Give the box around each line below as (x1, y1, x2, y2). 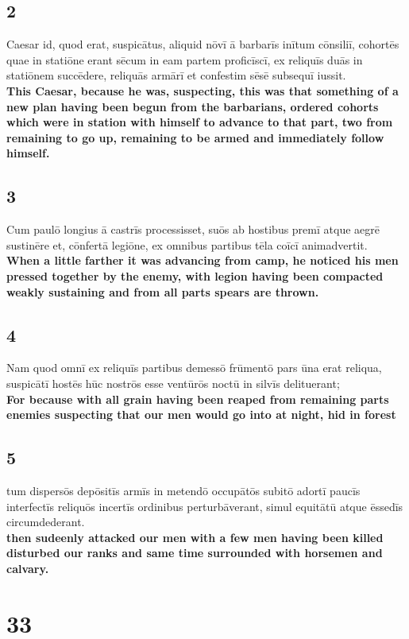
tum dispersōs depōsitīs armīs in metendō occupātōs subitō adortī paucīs (6, 482, 361, 498)
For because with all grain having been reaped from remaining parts (6, 390, 389, 407)
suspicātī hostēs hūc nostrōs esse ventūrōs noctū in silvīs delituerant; (6, 374, 340, 391)
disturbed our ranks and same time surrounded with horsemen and (6, 544, 383, 561)
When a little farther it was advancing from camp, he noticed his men (6, 252, 399, 269)
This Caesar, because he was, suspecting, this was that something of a (6, 82, 399, 99)
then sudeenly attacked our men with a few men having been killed (6, 529, 384, 545)
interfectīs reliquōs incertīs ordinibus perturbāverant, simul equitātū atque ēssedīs (6, 498, 403, 514)
